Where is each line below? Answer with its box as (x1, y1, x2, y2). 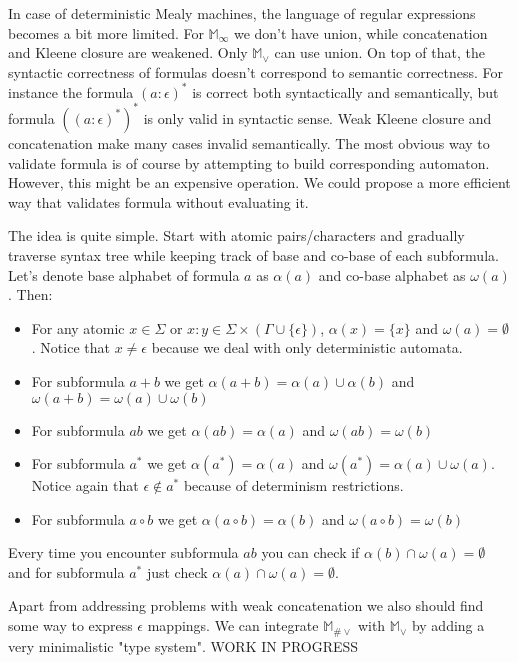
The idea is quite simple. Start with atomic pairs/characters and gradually (8, 225, 465, 246)
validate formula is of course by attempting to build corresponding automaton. (8, 152, 490, 173)
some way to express (8, 615, 133, 636)
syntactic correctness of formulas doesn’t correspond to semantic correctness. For (8, 61, 504, 82)
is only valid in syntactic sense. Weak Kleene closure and (143, 107, 492, 128)
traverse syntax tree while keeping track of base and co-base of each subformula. (8, 244, 499, 265)
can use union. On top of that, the (274, 42, 485, 63)
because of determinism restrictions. (183, 475, 404, 496)
